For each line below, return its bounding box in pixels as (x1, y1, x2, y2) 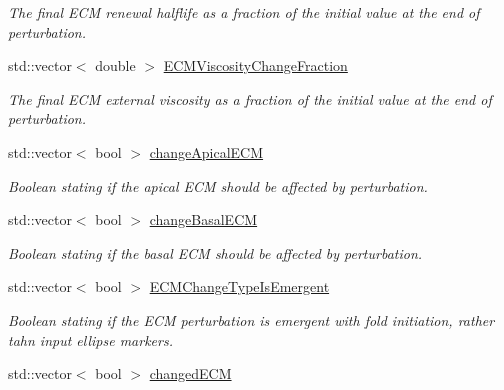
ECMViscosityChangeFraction (163, 55, 348, 76)
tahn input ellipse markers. (8, 329, 173, 350)
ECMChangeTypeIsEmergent (149, 276, 330, 297)
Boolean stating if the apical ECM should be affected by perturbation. (8, 175, 428, 196)
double (95, 55, 136, 76)
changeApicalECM (149, 141, 264, 162)
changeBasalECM (149, 209, 258, 230)
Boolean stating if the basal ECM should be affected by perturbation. (8, 242, 423, 263)
